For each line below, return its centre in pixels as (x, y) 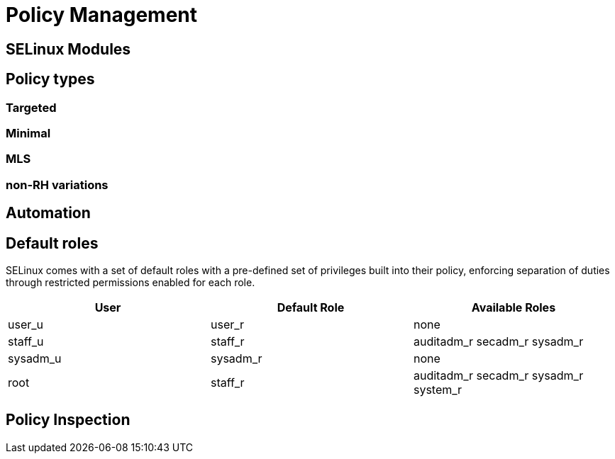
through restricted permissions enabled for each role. (131, 282)
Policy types (50, 79)
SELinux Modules (68, 49)
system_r (438, 389)
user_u (26, 324)
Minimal (28, 133)
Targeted (31, 107)
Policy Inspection (68, 420)
